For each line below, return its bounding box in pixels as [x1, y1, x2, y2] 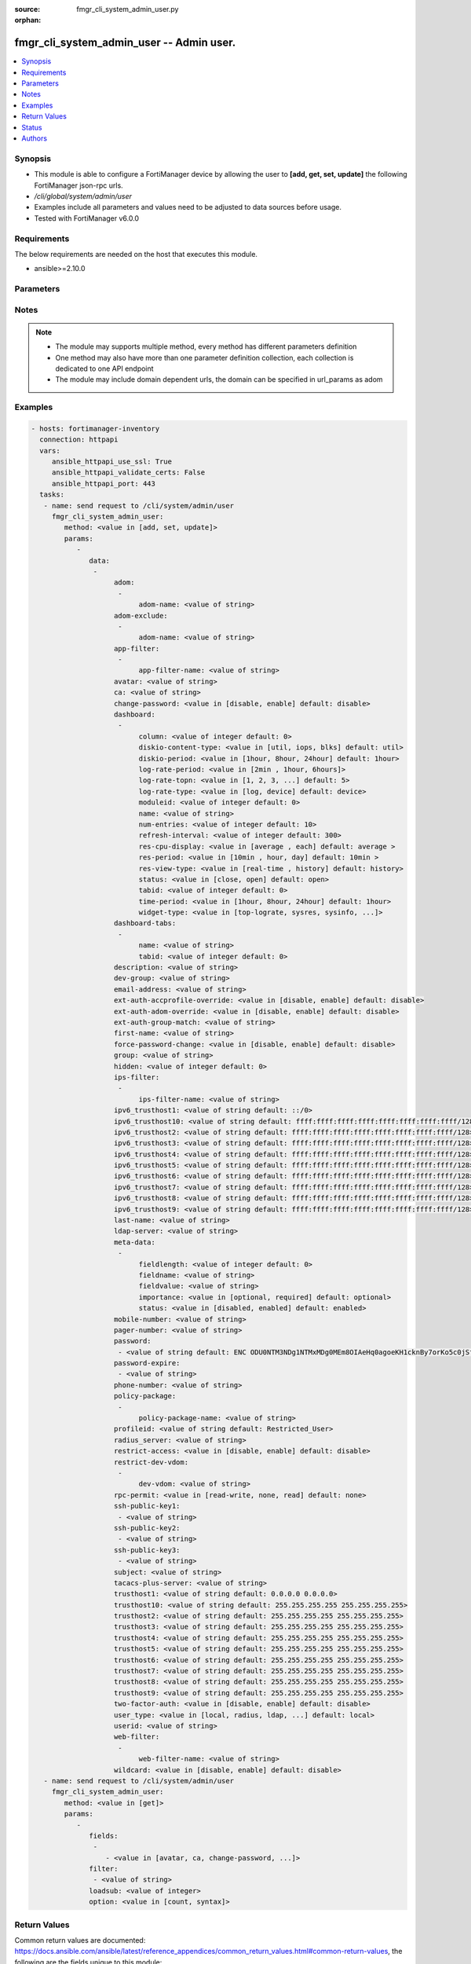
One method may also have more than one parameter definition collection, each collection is [55, 353, 354, 362]
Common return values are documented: [14, 1935, 146, 1944]
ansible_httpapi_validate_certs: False [51, 468, 206, 477]
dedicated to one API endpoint [55, 364, 154, 373]
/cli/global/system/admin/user [34, 191, 133, 200]
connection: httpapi [39, 435, 119, 444]
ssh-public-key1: [114, 1501, 181, 1511]
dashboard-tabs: [114, 919, 177, 928]
